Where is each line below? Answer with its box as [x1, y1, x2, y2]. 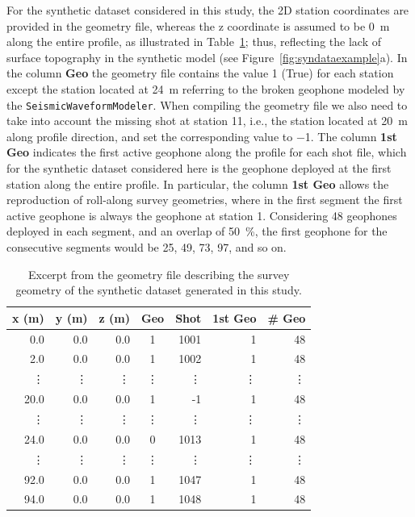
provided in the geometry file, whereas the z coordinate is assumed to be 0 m [6, 17, 390, 34]
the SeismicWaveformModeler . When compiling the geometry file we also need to [6, 96, 408, 113]
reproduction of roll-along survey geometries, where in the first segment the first [6, 191, 403, 208]
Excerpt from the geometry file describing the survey [28, 265, 290, 282]
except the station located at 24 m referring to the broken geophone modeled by [6, 80, 405, 97]
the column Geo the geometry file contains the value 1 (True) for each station [6, 65, 394, 81]
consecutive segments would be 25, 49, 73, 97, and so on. [6, 238, 287, 255]
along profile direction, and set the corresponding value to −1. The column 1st [6, 127, 397, 144]
